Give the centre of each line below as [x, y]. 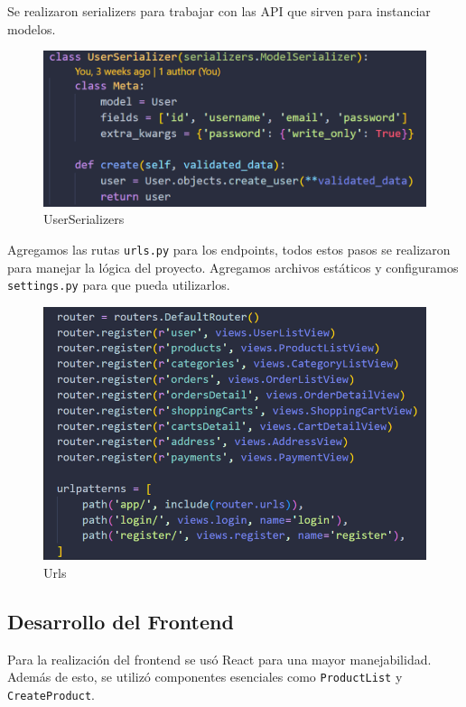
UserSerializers [84, 219]
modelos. [32, 28]
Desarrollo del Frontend [121, 621]
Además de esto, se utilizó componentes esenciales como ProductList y [205, 677]
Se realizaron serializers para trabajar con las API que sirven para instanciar [219, 11]
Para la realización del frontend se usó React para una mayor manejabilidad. [219, 659]
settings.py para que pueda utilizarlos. [119, 285]
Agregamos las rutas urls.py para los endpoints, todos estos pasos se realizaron [229, 249]
